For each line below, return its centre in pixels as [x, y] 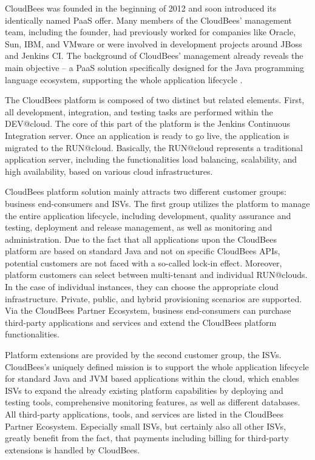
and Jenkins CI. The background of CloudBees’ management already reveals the [154, 56]
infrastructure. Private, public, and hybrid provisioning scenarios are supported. [154, 298]
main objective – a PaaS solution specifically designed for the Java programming [155, 67]
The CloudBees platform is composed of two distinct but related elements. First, [155, 100]
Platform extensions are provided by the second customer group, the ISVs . [143, 355]
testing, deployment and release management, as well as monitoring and [139, 227]
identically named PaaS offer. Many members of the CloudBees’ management [148, 20]
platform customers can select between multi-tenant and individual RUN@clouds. [156, 275]
